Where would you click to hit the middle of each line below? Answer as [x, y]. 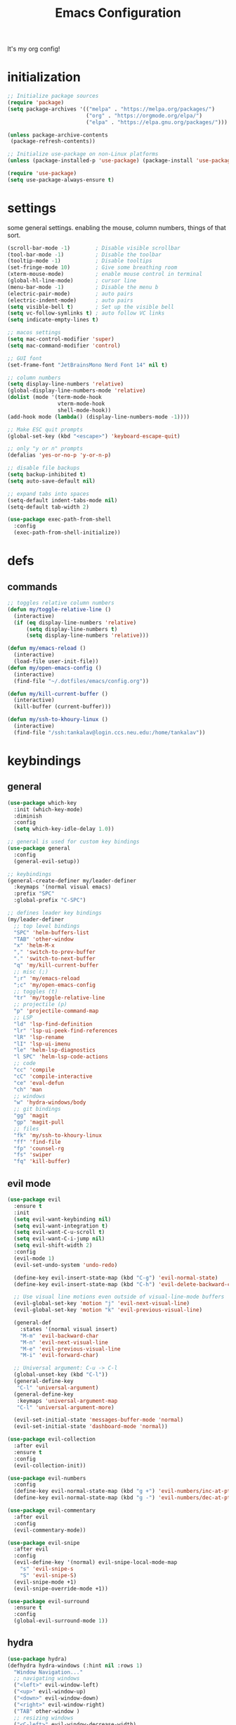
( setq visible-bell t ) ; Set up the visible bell [91, 307]
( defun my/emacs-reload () [47, 649]
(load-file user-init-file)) [56, 662]
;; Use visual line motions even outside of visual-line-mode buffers [119, 1297]
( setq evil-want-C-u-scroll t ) [59, 1233]
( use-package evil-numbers [47, 1478]
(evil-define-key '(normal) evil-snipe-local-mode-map [96, 1562]
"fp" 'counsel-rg [39, 1148]
